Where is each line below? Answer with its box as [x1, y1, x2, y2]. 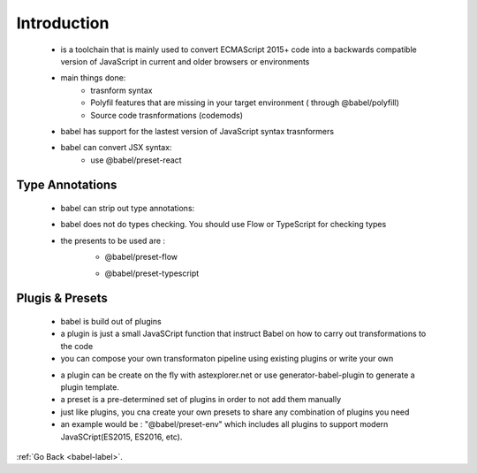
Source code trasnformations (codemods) [90, 110, 243, 120]
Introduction [16, 13, 110, 33]
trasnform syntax [90, 85, 153, 95]
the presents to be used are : [60, 235, 166, 246]
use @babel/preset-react [90, 155, 182, 165]
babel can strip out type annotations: [60, 203, 195, 214]
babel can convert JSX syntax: [60, 142, 172, 153]
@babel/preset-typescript [104, 268, 200, 278]
